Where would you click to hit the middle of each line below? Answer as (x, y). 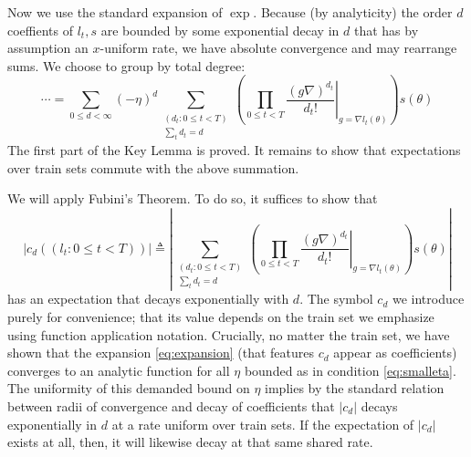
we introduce (428, 299)
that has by (386, 30)
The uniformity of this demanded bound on (129, 388)
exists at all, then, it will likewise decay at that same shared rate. (190, 442)
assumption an (48, 48)
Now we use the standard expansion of (115, 12)
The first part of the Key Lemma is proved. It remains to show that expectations (234, 149)
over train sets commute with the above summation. (153, 167)
